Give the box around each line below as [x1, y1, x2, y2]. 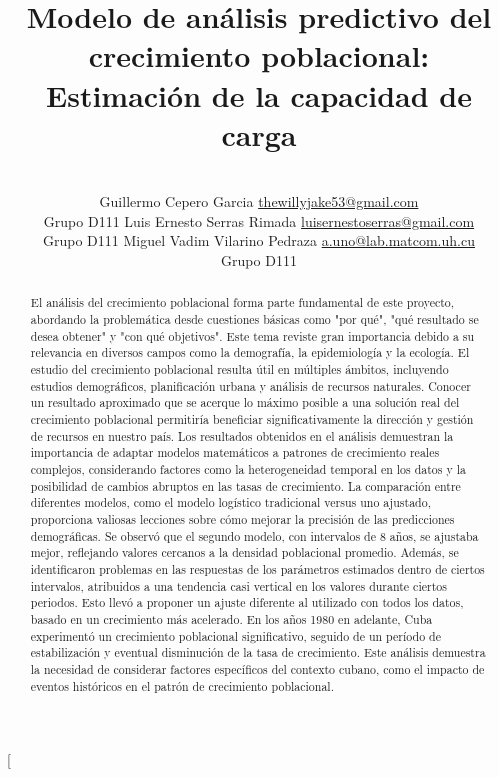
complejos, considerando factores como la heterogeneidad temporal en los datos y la [30, 461, 466, 478]
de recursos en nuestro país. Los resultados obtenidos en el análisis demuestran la [30, 427, 454, 444]
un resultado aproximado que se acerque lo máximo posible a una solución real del [30, 394, 460, 411]
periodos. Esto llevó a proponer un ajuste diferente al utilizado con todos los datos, [30, 594, 464, 611]
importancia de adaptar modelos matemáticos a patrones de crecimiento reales [30, 444, 440, 461]
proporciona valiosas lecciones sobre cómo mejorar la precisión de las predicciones [30, 510, 455, 527]
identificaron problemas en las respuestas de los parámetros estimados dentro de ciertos [30, 560, 485, 577]
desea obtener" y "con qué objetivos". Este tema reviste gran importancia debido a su [30, 327, 475, 344]
